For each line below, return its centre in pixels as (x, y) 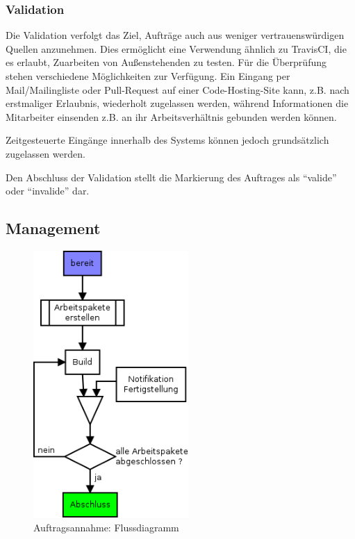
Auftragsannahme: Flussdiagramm (106, 527)
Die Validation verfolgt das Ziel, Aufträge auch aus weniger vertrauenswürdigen (175, 35)
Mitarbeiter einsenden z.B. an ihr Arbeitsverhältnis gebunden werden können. (171, 116)
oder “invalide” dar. (48, 191)
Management (53, 228)
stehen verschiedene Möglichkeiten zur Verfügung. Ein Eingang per (148, 76)
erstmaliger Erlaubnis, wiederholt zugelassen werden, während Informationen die (177, 103)
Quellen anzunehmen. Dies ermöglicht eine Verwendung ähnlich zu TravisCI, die (176, 48)
